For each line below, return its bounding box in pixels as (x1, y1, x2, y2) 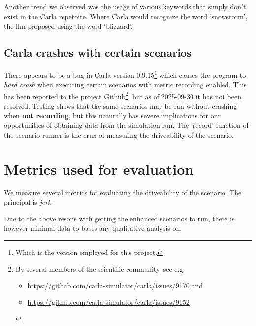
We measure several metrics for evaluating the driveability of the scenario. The (4, 187, 242, 197)
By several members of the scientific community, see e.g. (15, 263, 185, 274)
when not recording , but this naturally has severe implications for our (4, 110, 221, 120)
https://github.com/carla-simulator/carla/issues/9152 (27, 296, 190, 307)
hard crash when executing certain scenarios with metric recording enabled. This (4, 79, 247, 90)
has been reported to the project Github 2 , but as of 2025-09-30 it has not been (4, 89, 241, 101)
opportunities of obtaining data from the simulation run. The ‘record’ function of (4, 120, 249, 130)
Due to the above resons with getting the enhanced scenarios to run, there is (4, 213, 235, 223)
